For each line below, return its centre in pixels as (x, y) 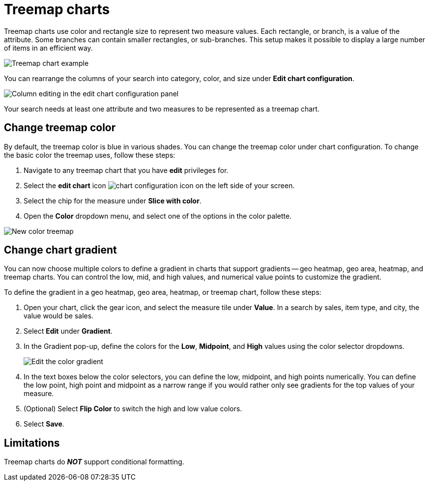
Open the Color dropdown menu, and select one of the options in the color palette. (158, 216)
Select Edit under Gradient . (68, 331)
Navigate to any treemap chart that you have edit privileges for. (126, 170)
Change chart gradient (60, 250)
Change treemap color (60, 128)
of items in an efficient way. (48, 48)
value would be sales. (59, 316)
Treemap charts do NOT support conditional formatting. (94, 462)
